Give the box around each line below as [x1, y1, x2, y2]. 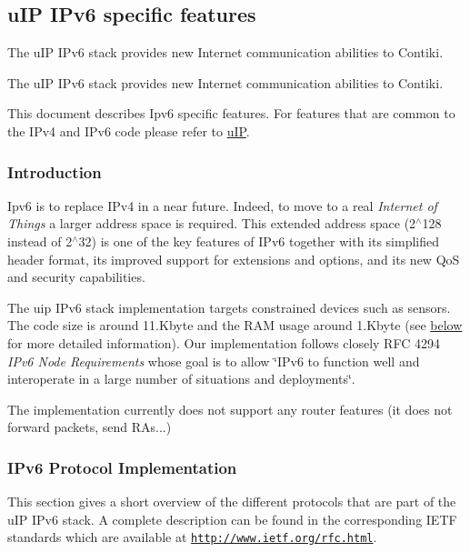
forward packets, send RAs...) [7, 417, 172, 437]
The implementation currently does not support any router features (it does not [7, 399, 453, 418]
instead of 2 [7, 231, 73, 250]
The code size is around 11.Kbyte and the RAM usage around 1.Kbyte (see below [7, 316, 463, 335]
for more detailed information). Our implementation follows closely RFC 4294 [7, 333, 440, 352]
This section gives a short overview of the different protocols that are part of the [7, 492, 456, 511]
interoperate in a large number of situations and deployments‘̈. [7, 369, 355, 388]
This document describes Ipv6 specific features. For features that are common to [7, 104, 455, 123]
